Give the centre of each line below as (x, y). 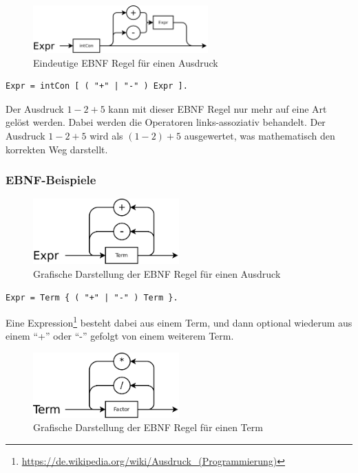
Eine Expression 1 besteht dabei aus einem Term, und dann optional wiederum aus (179, 321)
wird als (106, 136)
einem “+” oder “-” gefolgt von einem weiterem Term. (120, 336)
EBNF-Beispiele (51, 180)
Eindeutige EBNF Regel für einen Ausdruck (126, 62)
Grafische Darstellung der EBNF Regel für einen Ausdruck (157, 273)
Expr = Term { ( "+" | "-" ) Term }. (92, 297)
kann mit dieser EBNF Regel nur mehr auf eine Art (218, 108)
